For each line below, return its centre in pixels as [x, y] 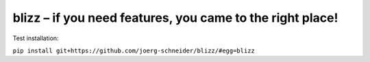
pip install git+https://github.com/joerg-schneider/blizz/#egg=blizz [134, 50]
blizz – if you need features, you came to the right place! [175, 18]
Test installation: [36, 38]
